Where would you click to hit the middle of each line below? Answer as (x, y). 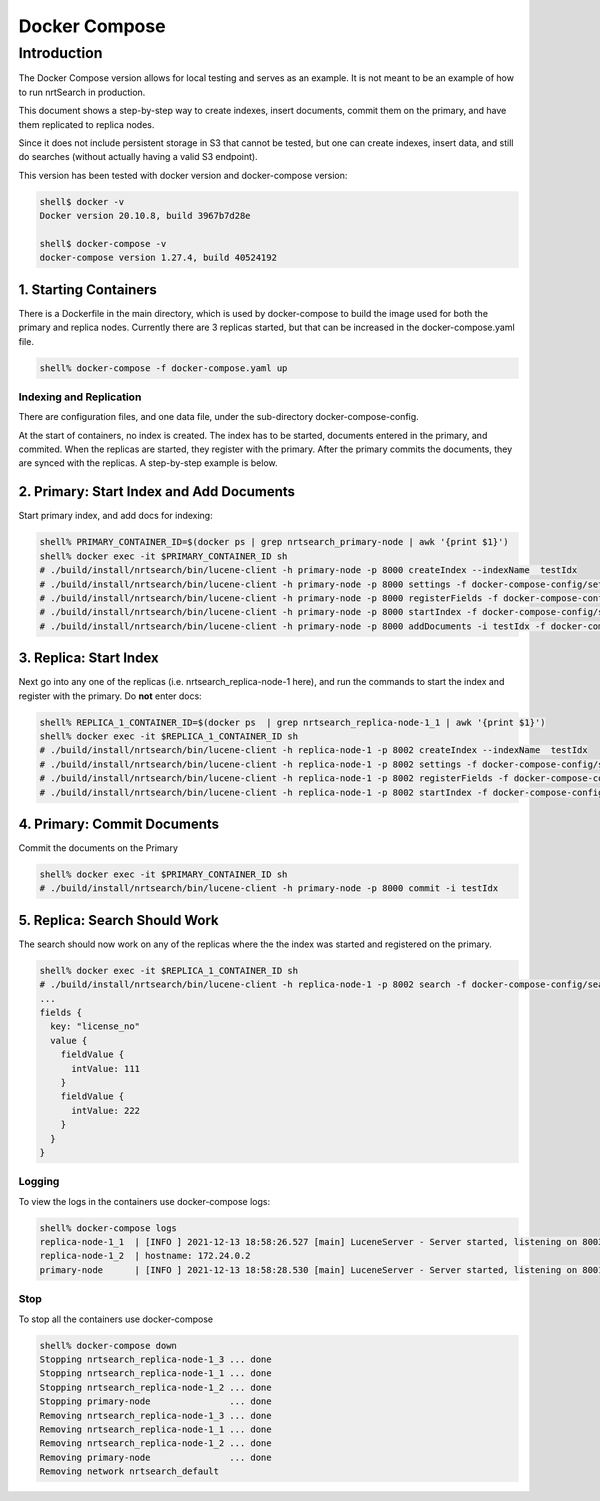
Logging (39, 1182)
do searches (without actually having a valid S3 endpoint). (138, 157)
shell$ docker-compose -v (103, 243)
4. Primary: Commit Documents (119, 823)
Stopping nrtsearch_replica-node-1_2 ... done (155, 1387)
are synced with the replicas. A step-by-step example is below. (148, 463)
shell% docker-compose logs (108, 1228)
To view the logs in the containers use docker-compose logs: (144, 1201)
